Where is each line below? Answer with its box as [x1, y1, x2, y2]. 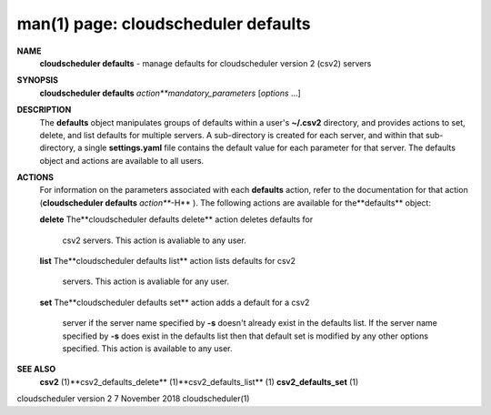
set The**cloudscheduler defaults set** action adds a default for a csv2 [39, 297, 310, 308]
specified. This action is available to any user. [62, 342, 233, 354]
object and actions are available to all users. [39, 155, 205, 166]
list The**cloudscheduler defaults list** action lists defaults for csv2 [39, 256, 296, 267]
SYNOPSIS [16, 75, 59, 86]
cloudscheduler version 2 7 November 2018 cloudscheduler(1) [16, 393, 250, 404]
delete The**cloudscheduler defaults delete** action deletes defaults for [39, 214, 314, 225]
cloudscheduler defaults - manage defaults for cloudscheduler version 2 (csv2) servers [39, 57, 372, 68]
